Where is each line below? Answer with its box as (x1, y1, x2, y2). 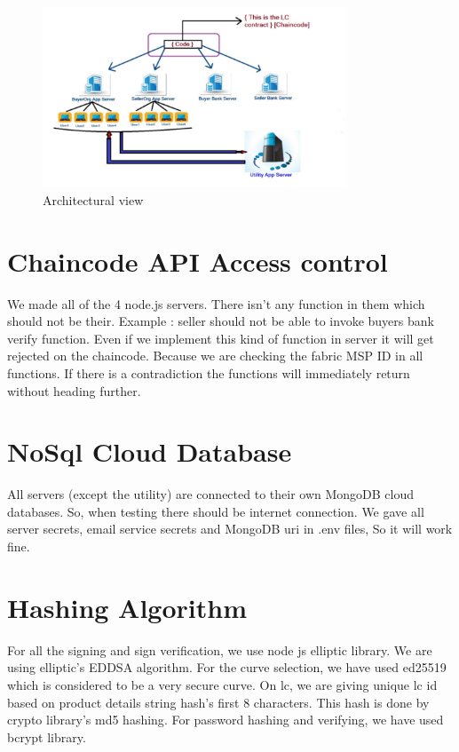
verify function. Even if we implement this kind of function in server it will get (7, 329, 434, 347)
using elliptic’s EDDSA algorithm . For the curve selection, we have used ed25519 (7, 658, 447, 677)
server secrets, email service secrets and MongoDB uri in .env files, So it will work (7, 519, 453, 538)
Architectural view (43, 190, 144, 209)
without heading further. (7, 381, 141, 400)
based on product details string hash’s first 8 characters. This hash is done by (7, 693, 430, 711)
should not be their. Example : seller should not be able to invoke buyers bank (7, 312, 434, 330)
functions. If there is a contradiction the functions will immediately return (7, 363, 410, 382)
